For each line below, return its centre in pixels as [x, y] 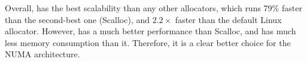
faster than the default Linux [228, 19]
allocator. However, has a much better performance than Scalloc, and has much [151, 31]
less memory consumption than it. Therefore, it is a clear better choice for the [148, 42]
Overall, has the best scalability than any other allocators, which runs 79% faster [153, 8]
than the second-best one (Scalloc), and [77, 19]
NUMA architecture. [42, 54]
